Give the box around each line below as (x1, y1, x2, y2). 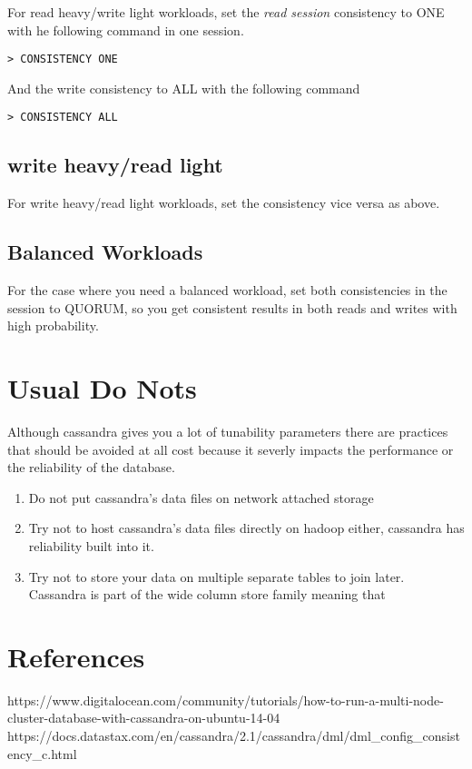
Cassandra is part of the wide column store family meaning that (28, 585, 386, 604)
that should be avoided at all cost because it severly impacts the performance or (7, 439, 454, 458)
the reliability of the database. (7, 458, 175, 477)
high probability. (7, 316, 99, 335)
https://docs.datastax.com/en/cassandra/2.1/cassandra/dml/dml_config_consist (7, 726, 460, 745)
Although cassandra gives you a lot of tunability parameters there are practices (7, 422, 448, 440)
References (7, 637, 145, 675)
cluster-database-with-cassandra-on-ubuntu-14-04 (7, 708, 280, 727)
